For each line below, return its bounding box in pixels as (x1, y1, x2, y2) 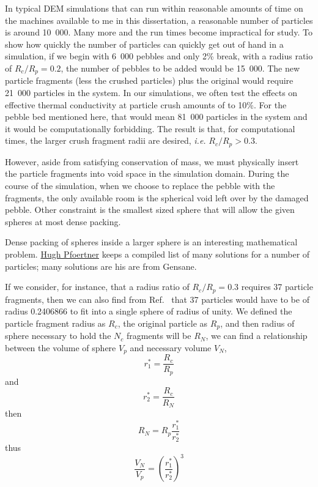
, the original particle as (117, 316, 208, 329)
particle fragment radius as (5, 316, 106, 329)
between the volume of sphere (5, 341, 116, 354)
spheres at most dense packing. (5, 215, 121, 228)
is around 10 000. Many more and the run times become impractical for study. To (5, 26, 312, 39)
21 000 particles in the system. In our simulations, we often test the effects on (5, 86, 298, 99)
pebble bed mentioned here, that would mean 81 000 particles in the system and (5, 110, 308, 123)
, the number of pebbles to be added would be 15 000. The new (61, 61, 300, 74)
